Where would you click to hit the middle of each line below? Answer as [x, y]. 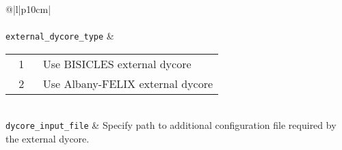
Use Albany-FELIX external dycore [128, 83]
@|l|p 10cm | [28, 9]
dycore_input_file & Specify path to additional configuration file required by [171, 125]
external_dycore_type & [60, 36]
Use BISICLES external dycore [117, 63]
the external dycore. [48, 139]
